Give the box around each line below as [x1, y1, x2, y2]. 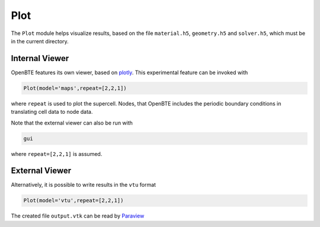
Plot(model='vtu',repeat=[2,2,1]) [23, 197, 124, 204]
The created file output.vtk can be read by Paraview [11, 212, 145, 219]
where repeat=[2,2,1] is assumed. [11, 150, 103, 157]
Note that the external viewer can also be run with [11, 119, 133, 126]
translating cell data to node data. [11, 108, 93, 116]
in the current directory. [11, 37, 69, 44]
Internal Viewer [11, 53, 69, 63]
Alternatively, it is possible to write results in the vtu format [11, 181, 156, 188]
